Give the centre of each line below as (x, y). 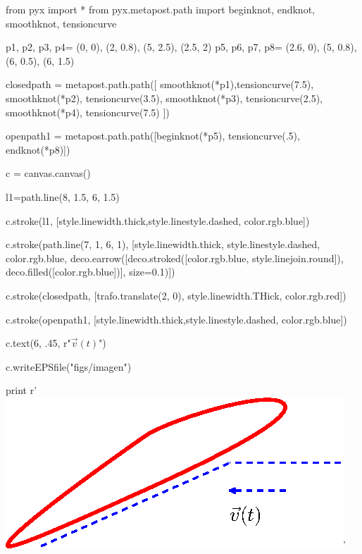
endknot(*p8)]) (38, 149)
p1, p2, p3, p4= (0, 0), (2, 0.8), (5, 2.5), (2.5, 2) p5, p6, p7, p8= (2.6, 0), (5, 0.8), (181, 47)
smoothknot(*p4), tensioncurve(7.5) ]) (88, 112)
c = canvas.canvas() (48, 173)
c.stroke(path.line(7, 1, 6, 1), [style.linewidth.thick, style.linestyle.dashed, (163, 244)
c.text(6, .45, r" (38, 343)
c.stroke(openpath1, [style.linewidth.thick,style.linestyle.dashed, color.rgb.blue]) (176, 319)
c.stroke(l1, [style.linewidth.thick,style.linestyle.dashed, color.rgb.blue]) (158, 220)
